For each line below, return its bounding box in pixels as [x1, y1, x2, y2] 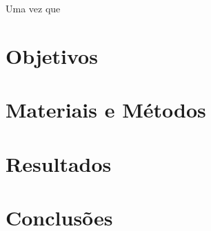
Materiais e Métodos [6, 96, 206, 124]
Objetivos [6, 41, 98, 69]
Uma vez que [6, 1, 61, 15]
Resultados [6, 149, 112, 177]
